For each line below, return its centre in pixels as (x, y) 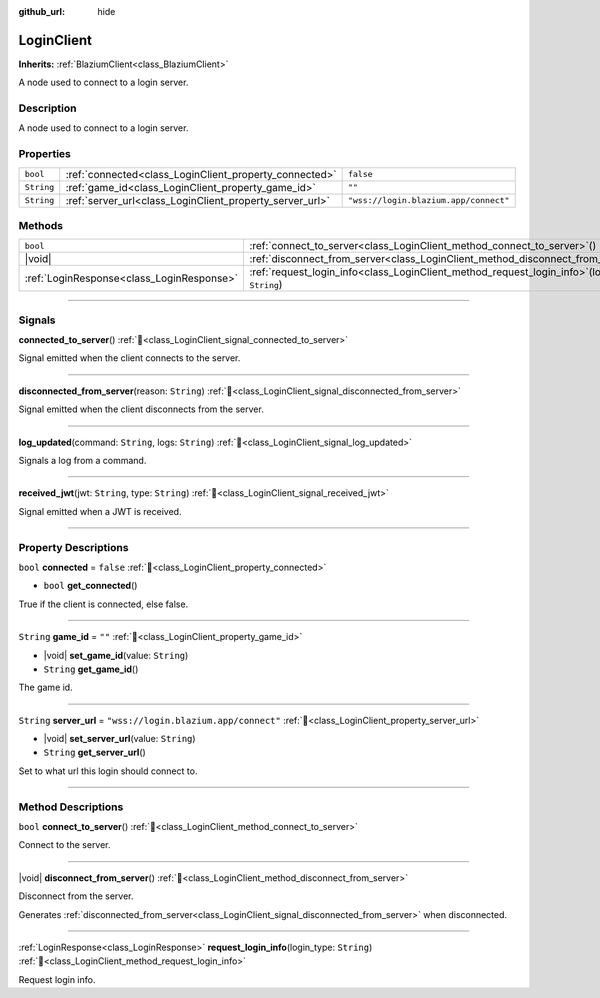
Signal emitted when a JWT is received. (100, 511)
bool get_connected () (90, 586)
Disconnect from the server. (76, 896)
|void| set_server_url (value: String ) (119, 739)
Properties (45, 154)
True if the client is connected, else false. (103, 604)
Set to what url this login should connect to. (108, 771)
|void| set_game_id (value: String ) (116, 655)
